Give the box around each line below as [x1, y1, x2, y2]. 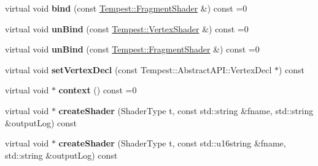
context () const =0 [58, 84, 137, 96]
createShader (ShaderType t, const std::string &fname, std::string [58, 104, 314, 117]
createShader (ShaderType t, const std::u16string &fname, [58, 137, 286, 150]
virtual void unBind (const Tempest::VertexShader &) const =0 [5, 22, 249, 35]
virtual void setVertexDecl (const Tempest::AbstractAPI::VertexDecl [5, 63, 272, 76]
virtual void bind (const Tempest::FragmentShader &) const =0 [5, 2, 247, 14]
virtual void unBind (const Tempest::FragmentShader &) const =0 [5, 43, 260, 56]
